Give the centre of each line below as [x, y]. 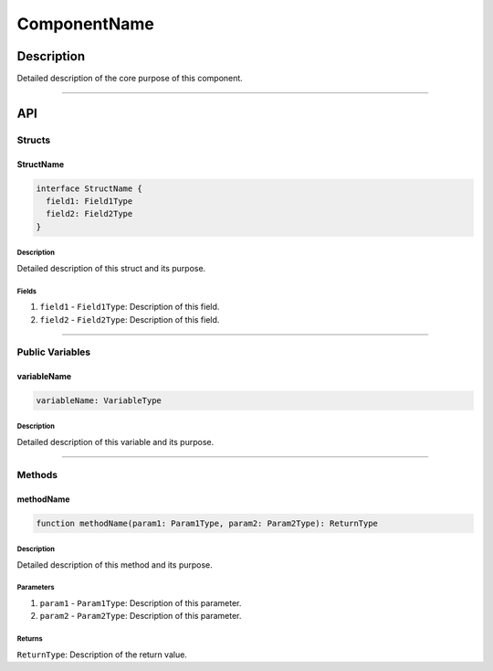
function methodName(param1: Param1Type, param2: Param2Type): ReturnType [207, 523]
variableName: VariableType [99, 401]
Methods [37, 474]
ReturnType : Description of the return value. [102, 655]
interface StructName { [89, 188]
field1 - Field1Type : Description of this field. [130, 307]
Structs [34, 140]
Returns [30, 639]
